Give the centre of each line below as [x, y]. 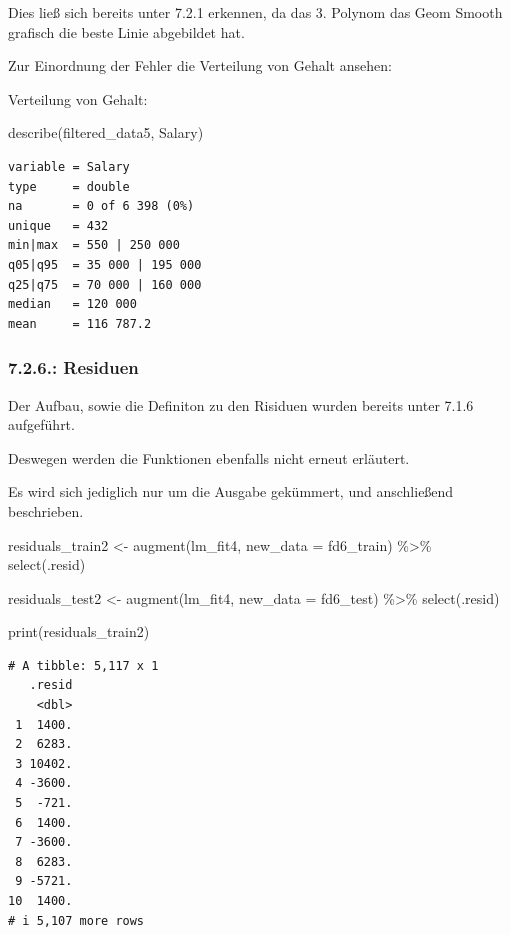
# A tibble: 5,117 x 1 [83, 665]
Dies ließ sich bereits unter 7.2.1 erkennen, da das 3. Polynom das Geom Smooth [255, 12]
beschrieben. [46, 510]
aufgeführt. [41, 424]
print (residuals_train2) [79, 631]
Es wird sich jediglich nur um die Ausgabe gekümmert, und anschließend [231, 491]
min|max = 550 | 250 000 [94, 245]
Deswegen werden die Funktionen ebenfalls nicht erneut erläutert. [209, 457]
